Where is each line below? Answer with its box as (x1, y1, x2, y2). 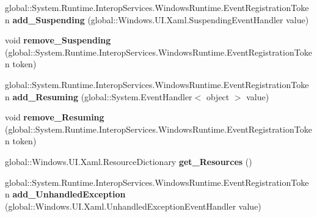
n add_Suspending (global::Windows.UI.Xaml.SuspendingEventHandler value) (5, 13, 309, 26)
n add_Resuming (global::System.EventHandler (5, 90, 192, 103)
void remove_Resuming (5, 111, 104, 123)
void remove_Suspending (5, 34, 111, 46)
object (206, 90, 230, 103)
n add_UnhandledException (5, 188, 126, 200)
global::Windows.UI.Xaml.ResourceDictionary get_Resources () (5, 155, 252, 167)
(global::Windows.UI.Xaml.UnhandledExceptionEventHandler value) (5, 199, 261, 212)
